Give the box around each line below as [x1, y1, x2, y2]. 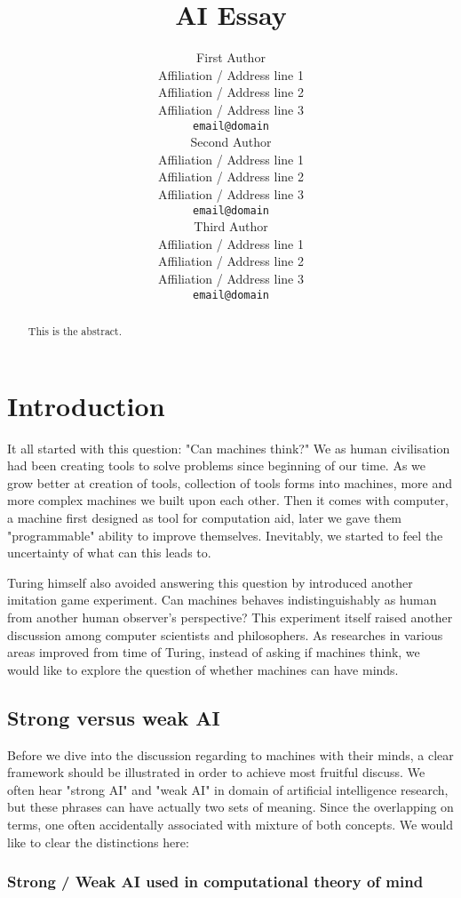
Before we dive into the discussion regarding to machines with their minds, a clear [7, 745, 454, 764]
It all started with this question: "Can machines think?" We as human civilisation [7, 438, 450, 457]
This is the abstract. [28, 324, 123, 339]
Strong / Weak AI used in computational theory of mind [7, 870, 424, 893]
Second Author [190, 132, 272, 151]
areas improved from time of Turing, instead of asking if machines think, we [7, 643, 420, 661]
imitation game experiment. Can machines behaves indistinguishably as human [7, 590, 437, 609]
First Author [196, 48, 266, 67]
